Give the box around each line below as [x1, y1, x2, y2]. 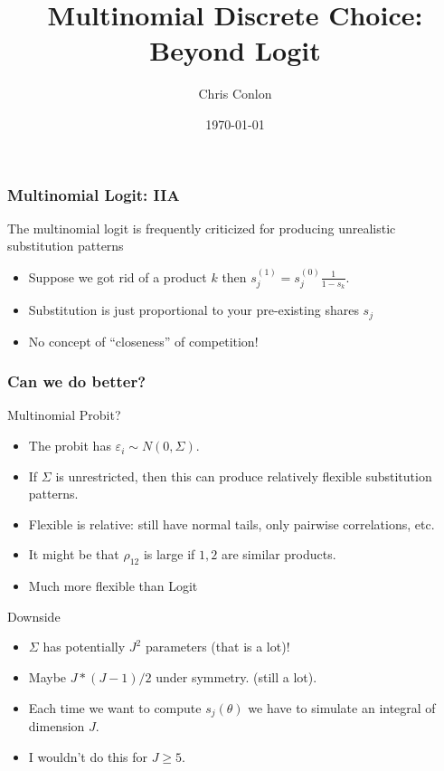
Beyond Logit [149, 32, 321, 69]
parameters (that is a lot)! [145, 637, 290, 656]
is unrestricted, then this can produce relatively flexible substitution [55, 466, 432, 485]
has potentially [43, 637, 126, 656]
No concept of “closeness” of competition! [28, 331, 259, 350]
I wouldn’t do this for [28, 747, 147, 766]
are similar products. [221, 545, 336, 564]
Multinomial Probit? [7, 405, 121, 424]
